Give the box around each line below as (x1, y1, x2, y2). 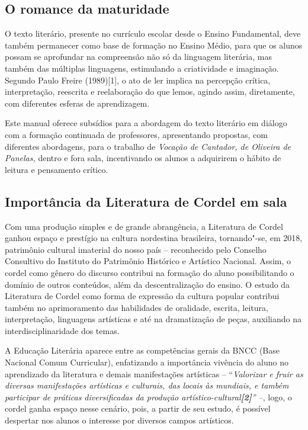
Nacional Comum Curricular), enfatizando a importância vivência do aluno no (5, 356, 288, 368)
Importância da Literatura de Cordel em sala (5, 192, 287, 210)
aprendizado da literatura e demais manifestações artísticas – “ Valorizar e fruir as (5, 367, 303, 380)
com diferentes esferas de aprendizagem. (5, 97, 150, 109)
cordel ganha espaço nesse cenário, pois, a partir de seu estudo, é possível (5, 402, 271, 415)
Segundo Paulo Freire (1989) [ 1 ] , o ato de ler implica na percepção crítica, (5, 73, 271, 86)
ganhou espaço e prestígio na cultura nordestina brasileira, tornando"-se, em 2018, (5, 232, 303, 244)
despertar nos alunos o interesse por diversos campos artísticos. (5, 414, 234, 426)
